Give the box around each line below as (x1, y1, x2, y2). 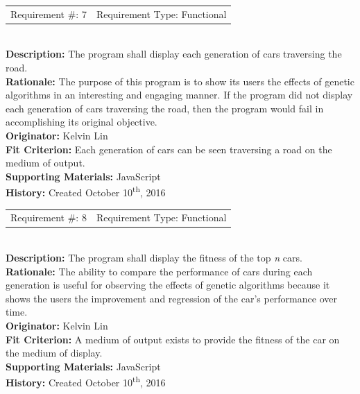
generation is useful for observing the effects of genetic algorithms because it (6, 277, 330, 292)
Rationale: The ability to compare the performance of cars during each (6, 264, 313, 278)
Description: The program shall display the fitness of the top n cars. (6, 250, 302, 265)
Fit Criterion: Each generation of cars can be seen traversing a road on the (6, 142, 332, 156)
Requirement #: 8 (10, 210, 87, 225)
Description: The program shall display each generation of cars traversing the (6, 46, 342, 61)
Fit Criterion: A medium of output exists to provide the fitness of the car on (6, 332, 340, 346)
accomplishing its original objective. (6, 114, 157, 129)
